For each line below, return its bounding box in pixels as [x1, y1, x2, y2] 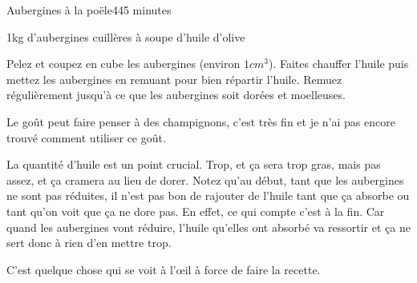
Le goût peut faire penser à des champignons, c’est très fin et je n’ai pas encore [6, 113, 395, 130]
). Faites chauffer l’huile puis [269, 55, 409, 72]
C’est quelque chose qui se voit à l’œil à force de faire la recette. [6, 261, 321, 277]
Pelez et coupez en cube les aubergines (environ [6, 55, 241, 72]
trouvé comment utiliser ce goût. [6, 129, 166, 145]
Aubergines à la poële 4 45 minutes [6, 2, 172, 18]
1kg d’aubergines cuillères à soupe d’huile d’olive [6, 28, 245, 45]
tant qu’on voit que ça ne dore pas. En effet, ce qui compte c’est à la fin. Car [6, 202, 385, 219]
